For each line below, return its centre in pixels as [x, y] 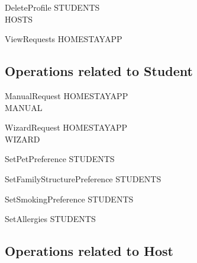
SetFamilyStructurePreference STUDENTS [83, 178]
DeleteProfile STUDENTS [52, 7]
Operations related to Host [89, 251]
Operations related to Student [99, 71]
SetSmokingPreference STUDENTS [69, 199]
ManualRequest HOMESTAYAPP [67, 95]
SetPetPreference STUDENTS [60, 159]
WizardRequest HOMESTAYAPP [66, 127]
